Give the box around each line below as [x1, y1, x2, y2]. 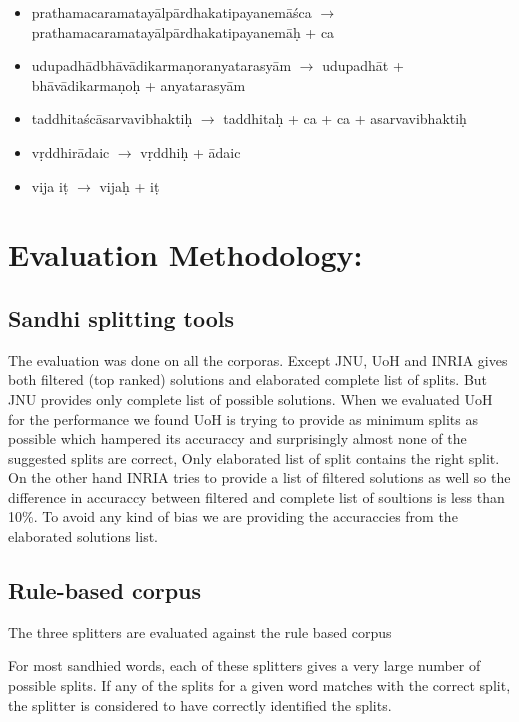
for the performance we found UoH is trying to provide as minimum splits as [8, 408, 478, 429]
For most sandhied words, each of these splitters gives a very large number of [8, 655, 481, 676]
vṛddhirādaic [31, 141, 110, 162]
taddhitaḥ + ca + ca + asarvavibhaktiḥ [223, 108, 467, 129]
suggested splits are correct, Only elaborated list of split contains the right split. [8, 447, 500, 468]
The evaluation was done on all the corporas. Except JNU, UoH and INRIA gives [8, 349, 508, 370]
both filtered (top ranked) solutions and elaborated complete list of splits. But [8, 369, 488, 390]
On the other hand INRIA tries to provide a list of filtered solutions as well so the [8, 467, 511, 488]
